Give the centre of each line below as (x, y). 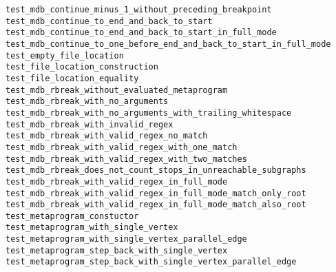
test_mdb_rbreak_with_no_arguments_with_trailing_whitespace (149, 113)
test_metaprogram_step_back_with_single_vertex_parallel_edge (151, 262)
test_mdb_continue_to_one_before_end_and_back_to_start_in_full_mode (168, 44)
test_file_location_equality (72, 78)
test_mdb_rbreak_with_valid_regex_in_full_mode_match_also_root (156, 205)
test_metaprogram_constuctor (72, 216)
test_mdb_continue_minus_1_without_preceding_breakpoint (139, 10)
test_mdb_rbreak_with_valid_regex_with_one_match (122, 147)
